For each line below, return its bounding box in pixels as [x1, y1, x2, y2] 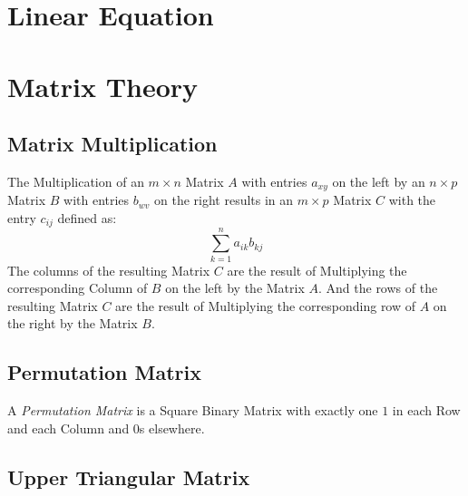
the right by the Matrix [7, 314, 138, 333]
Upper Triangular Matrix [7, 462, 250, 491]
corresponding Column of [7, 278, 148, 297]
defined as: [57, 209, 117, 227]
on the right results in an [153, 190, 294, 209]
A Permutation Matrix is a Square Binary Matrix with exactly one [7, 401, 378, 420]
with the [388, 190, 436, 209]
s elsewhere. [139, 418, 205, 437]
